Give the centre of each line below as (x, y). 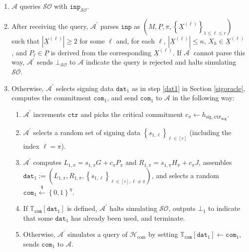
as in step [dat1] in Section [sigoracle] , (188, 88)
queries (30, 6)
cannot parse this (219, 52)
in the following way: (204, 98)
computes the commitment (51, 98)
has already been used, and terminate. (128, 218)
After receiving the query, (50, 26)
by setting (163, 234)
